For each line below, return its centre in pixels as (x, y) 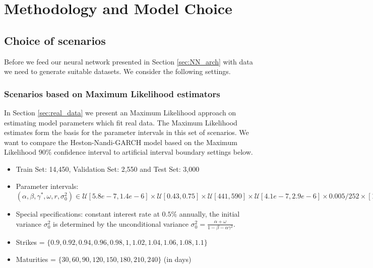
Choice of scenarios (55, 40)
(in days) (177, 259)
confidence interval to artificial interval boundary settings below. (153, 152)
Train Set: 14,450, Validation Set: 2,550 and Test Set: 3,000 (108, 169)
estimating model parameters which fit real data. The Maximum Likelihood (121, 122)
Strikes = (30, 242)
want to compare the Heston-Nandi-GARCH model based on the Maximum (121, 142)
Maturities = (36, 259)
